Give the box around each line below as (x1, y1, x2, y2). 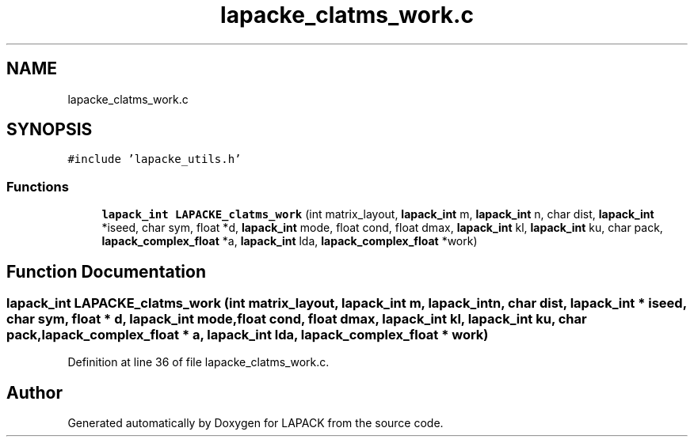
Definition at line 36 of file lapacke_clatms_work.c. (67, 355, 330, 369)
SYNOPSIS (6, 119, 93, 140)
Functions (6, 178, 69, 195)
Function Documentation (6, 261, 206, 282)
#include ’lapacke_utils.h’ (67, 153, 242, 166)
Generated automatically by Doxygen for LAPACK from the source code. (67, 416, 444, 430)
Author (6, 382, 63, 403)
